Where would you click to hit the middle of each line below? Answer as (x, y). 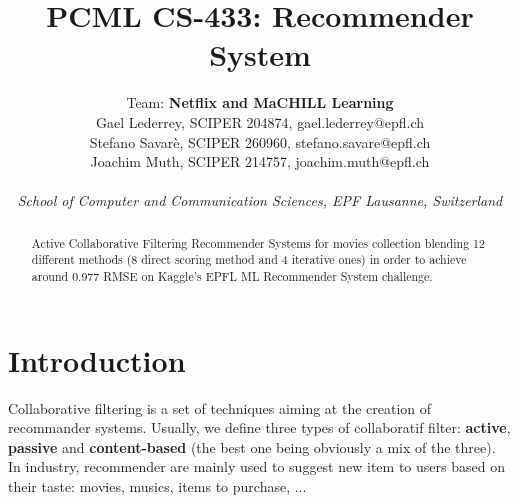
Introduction (97, 359)
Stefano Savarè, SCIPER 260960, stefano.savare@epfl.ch (260, 141)
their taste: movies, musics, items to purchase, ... (157, 485)
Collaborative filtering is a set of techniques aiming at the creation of (220, 407)
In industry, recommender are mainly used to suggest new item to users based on (256, 466)
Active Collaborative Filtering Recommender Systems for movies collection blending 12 (258, 242)
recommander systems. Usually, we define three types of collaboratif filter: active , (259, 427)
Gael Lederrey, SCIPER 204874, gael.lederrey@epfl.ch (260, 121)
